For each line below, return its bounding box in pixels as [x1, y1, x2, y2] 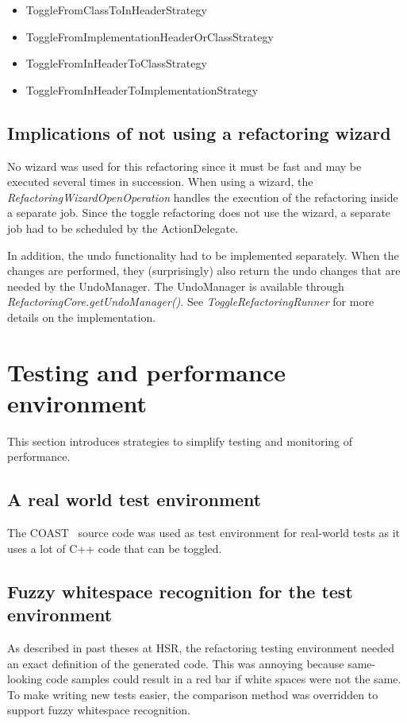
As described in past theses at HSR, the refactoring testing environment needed [7, 640, 395, 655]
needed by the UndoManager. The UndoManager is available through [7, 277, 344, 294]
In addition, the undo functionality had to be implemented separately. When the [7, 246, 399, 263]
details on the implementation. [7, 308, 156, 325]
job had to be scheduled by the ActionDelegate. [7, 219, 239, 236]
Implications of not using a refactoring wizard [7, 120, 391, 145]
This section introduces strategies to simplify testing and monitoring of [7, 432, 353, 449]
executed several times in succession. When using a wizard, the [7, 173, 313, 190]
